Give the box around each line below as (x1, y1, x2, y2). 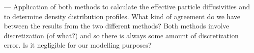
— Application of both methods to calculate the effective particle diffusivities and (4, 1, 250, 11)
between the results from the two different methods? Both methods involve (4, 21, 229, 31)
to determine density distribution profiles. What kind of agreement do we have (4, 11, 241, 21)
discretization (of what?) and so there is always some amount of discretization (4, 30, 239, 40)
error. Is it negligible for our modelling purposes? (4, 40, 152, 50)
